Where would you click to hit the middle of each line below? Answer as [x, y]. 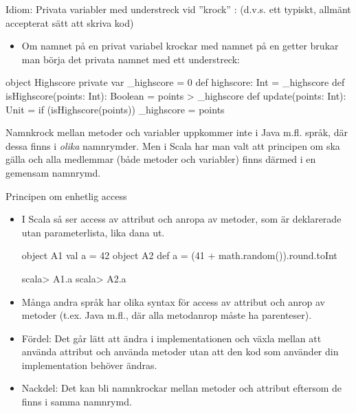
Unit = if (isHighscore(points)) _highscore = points [115, 109]
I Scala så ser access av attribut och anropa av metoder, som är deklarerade [181, 219]
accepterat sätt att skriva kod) [70, 22]
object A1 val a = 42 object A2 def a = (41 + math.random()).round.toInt [179, 255]
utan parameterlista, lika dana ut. [93, 232]
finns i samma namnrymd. [77, 402]
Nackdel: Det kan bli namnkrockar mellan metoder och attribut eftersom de [181, 388]
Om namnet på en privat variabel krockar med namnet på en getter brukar [180, 46]
